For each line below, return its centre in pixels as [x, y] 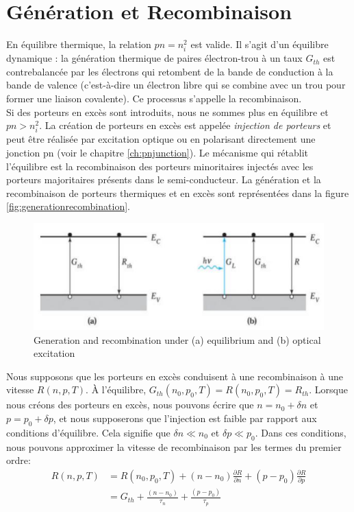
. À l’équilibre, [116, 389]
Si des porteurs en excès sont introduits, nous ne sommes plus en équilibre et [167, 112]
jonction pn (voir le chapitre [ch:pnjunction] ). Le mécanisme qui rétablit [157, 152]
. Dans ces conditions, [301, 432]
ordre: [18, 460]
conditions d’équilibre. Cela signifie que [88, 432]
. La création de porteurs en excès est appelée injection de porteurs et [185, 125]
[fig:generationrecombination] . [68, 206]
